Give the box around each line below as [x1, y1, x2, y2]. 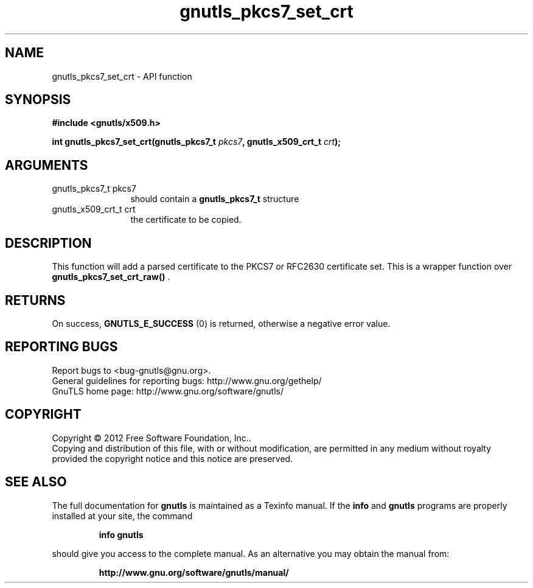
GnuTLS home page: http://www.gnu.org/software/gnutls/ [52, 385, 284, 396]
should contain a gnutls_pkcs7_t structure [130, 194, 299, 205]
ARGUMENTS [5, 157, 88, 173]
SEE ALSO [5, 474, 67, 490]
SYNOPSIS [5, 92, 71, 108]
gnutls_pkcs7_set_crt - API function [52, 71, 192, 82]
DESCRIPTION [5, 235, 92, 251]
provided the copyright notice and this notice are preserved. [52, 453, 293, 464]
